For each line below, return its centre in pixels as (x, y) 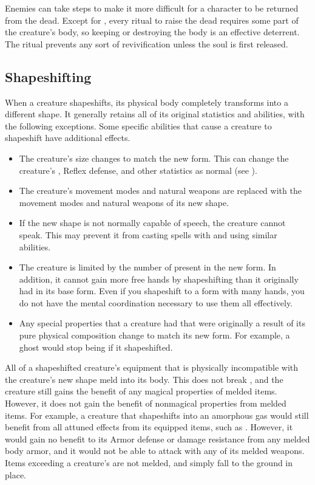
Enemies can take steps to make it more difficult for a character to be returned (152, 8)
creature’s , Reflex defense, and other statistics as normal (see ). (138, 170)
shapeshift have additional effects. (68, 138)
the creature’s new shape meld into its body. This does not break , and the (144, 379)
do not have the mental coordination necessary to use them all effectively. (156, 302)
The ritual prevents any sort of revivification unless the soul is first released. (147, 43)
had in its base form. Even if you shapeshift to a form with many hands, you (162, 291)
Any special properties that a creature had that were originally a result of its (162, 323)
